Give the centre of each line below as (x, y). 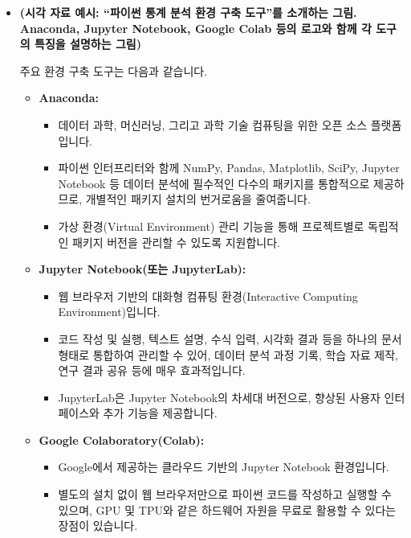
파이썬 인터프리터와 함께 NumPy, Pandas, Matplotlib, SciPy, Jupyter (229, 168)
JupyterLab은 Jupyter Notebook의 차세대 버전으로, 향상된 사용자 (219, 397)
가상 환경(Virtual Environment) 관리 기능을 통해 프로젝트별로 (211, 226)
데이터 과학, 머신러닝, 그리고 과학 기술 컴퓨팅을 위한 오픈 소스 (213, 124)
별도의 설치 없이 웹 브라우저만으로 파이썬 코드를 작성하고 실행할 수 (225, 494)
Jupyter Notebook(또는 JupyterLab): (142, 269)
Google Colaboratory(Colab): (122, 439)
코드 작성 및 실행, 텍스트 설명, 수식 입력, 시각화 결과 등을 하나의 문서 (230, 338)
